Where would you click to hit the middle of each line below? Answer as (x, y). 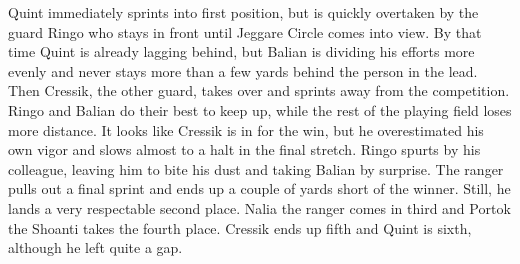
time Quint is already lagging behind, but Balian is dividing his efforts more (241, 51)
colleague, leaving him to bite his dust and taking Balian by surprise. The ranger (256, 168)
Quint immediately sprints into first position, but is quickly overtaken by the (243, 12)
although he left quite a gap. (95, 247)
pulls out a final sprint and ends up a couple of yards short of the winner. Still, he (259, 188)
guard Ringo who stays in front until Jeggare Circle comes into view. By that (245, 31)
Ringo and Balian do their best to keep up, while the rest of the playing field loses (260, 109)
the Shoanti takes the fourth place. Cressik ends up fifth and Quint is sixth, (240, 227)
